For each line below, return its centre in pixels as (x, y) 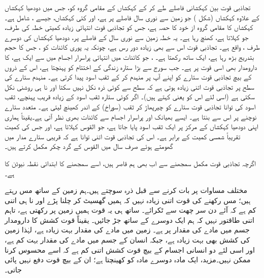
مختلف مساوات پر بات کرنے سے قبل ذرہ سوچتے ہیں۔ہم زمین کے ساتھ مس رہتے (126, 190)
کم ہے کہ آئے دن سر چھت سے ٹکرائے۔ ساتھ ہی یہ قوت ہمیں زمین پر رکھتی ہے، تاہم (130, 210)
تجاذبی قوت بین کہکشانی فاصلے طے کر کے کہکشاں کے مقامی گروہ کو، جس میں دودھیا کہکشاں (128, 7)
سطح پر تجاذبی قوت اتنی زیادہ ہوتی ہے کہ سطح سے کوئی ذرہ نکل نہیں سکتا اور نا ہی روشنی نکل (129, 86)
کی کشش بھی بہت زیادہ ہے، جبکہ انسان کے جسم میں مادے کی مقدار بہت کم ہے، (127, 240)
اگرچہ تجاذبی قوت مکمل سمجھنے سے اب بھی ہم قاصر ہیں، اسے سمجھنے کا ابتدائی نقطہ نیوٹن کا (130, 163)
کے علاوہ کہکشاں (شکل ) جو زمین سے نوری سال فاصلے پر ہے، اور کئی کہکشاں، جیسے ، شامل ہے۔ (132, 17)
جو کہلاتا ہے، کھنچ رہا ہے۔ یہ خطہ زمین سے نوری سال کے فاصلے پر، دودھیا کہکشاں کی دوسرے (127, 37)
